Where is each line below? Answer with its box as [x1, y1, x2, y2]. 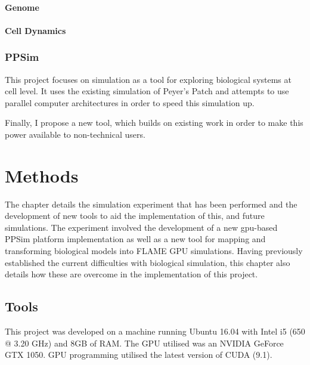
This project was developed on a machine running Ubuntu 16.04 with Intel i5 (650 [5, 325, 305, 338]
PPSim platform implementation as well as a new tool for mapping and [5, 233, 266, 245]
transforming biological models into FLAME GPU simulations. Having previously [5, 245, 303, 257]
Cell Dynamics [5, 24, 66, 36]
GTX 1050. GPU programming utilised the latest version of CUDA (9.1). [5, 348, 272, 361]
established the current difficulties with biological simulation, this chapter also [5, 256, 290, 268]
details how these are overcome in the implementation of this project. [5, 268, 258, 280]
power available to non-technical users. [5, 128, 145, 140]
